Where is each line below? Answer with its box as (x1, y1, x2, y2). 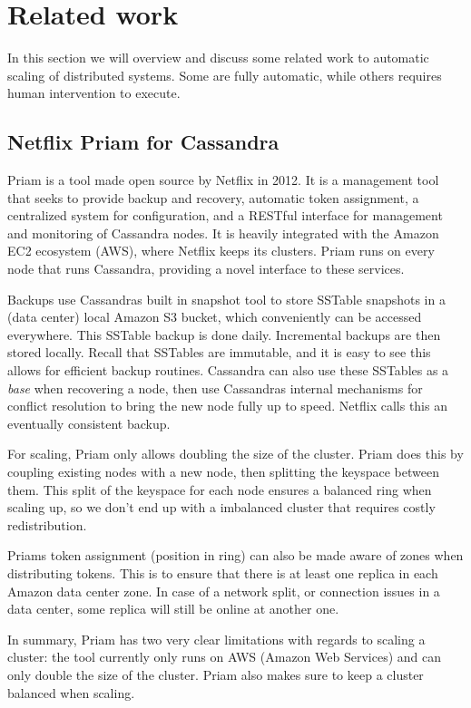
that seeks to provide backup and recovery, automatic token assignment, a (7, 188, 419, 207)
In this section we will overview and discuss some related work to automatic (7, 48, 429, 67)
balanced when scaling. (7, 683, 135, 702)
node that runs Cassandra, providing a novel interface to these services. (7, 259, 405, 278)
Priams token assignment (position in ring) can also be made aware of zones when (7, 546, 464, 565)
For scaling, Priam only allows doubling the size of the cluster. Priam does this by (7, 444, 464, 463)
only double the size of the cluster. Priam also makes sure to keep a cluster (7, 664, 424, 684)
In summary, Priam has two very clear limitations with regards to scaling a (7, 629, 426, 648)
